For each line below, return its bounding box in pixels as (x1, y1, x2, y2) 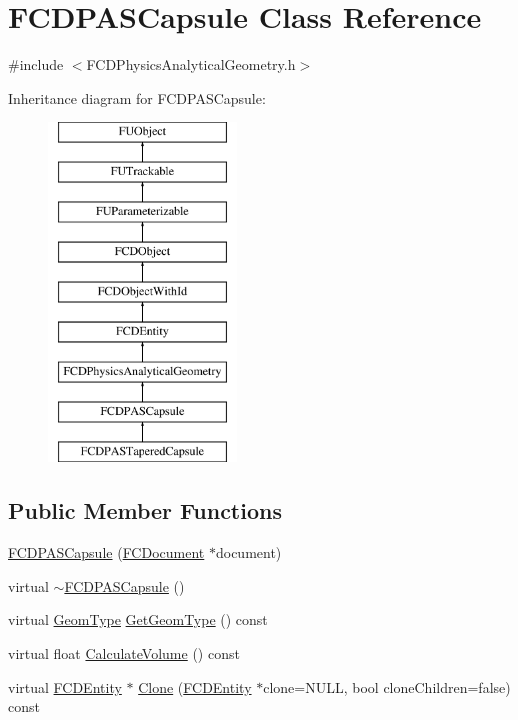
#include (8, 54, 64, 75)
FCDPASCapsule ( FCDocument (8, 542, 205, 563)
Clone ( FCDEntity (138, 676, 252, 697)
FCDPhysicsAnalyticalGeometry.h (86, 54, 296, 75)
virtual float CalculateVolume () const (8, 643, 240, 664)
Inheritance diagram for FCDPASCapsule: (8, 87, 266, 108)
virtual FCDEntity (8, 676, 122, 697)
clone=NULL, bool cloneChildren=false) (263, 676, 511, 697)
